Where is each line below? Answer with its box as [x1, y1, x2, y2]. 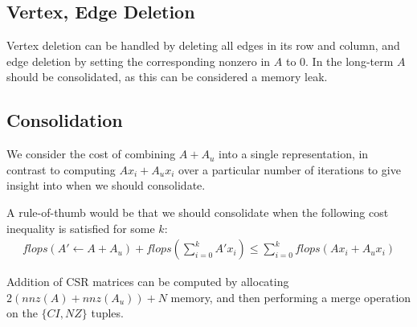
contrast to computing [6, 161, 116, 178]
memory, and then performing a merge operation [170, 288, 411, 305]
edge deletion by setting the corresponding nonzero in [6, 52, 271, 69]
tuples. [91, 305, 124, 321]
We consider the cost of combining [6, 145, 176, 162]
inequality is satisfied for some [6, 219, 155, 236]
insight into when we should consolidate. [6, 177, 206, 194]
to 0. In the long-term [285, 52, 394, 69]
